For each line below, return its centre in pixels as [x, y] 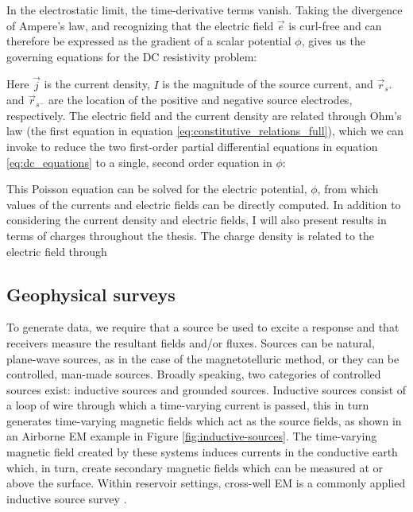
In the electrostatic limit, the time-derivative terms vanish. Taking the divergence [205, 10]
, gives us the [333, 41]
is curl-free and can [335, 25]
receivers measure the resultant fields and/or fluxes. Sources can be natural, [191, 342]
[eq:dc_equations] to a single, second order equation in [139, 162]
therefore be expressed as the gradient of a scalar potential [149, 41]
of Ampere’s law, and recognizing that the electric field [140, 25]
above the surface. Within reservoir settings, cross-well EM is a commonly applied [206, 483]
